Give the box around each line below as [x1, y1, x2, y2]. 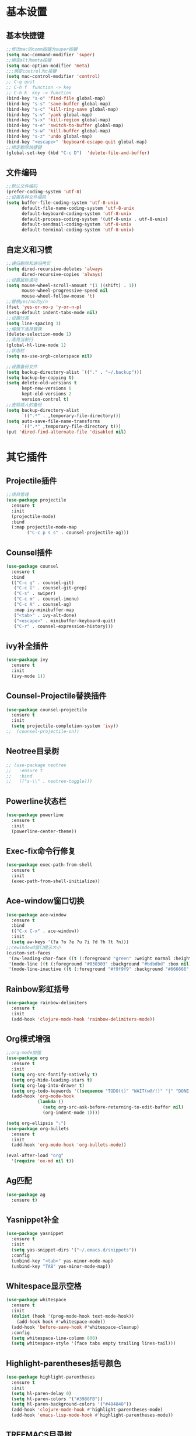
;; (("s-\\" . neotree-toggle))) [6, 779, 93, 784]
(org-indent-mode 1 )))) [43, 1110, 100, 1116]
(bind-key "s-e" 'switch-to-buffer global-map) [6, 122, 124, 129]
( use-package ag [6, 1192, 45, 1198]
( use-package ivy [6, 657, 48, 663]
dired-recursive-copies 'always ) [21, 271, 103, 277]
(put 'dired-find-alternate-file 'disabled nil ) [6, 429, 127, 435]
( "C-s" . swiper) [13, 591, 57, 596]
